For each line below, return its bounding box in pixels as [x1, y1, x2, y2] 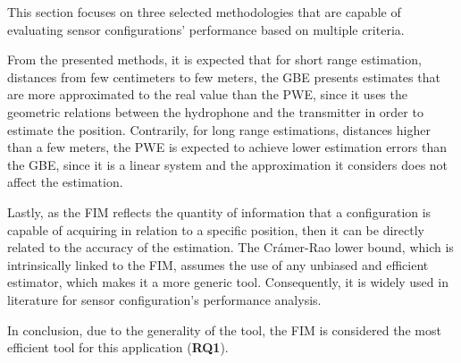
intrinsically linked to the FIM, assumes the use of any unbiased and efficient [7, 255, 429, 274]
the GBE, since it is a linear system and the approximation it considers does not [7, 155, 448, 173]
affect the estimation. [7, 173, 123, 191]
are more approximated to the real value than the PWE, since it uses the [7, 85, 407, 104]
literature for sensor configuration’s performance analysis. [7, 290, 322, 308]
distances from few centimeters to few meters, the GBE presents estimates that [7, 67, 440, 86]
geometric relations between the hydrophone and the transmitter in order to [7, 102, 423, 121]
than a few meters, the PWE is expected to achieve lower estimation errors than [7, 138, 448, 156]
